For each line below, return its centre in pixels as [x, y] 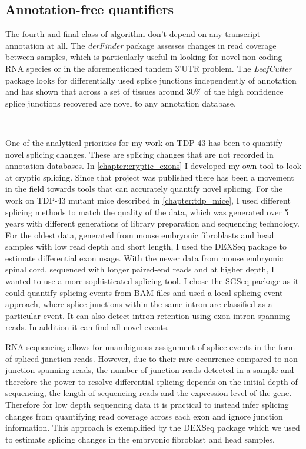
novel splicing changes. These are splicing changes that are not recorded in [139, 154]
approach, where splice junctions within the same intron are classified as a [139, 304]
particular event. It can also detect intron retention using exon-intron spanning [148, 315]
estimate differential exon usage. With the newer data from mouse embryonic [144, 257]
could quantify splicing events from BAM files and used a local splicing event [144, 292]
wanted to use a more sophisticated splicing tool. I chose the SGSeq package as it [152, 281]
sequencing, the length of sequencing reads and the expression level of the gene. [149, 393]
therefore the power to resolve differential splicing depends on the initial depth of [152, 381]
